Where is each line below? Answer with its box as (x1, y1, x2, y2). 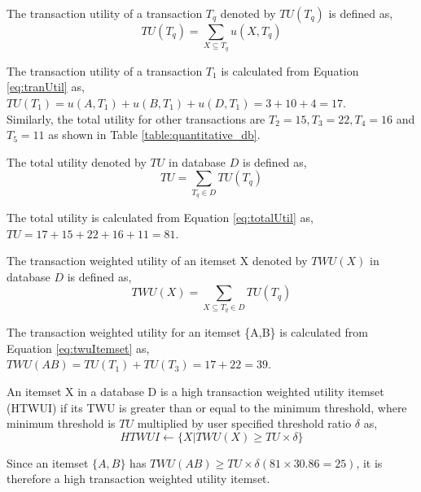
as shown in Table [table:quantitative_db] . (48, 126, 261, 143)
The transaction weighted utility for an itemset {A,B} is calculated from (7, 324, 368, 341)
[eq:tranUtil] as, (7, 78, 85, 95)
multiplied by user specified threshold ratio (137, 415, 352, 432)
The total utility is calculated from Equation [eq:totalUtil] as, (7, 209, 314, 226)
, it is (356, 454, 383, 471)
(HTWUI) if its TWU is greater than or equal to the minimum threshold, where (7, 398, 407, 416)
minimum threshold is (7, 415, 116, 432)
